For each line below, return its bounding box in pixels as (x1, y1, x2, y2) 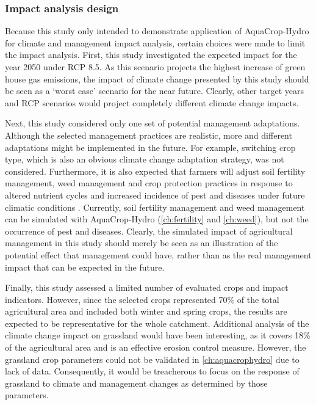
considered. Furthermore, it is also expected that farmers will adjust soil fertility (5, 164, 306, 177)
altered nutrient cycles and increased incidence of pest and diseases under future (5, 188, 305, 201)
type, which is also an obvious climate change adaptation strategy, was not (5, 153, 284, 166)
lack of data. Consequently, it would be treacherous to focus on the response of (5, 365, 300, 378)
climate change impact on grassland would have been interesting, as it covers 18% (5, 329, 311, 341)
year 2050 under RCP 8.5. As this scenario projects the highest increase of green (5, 60, 306, 73)
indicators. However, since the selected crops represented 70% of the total (5, 293, 279, 305)
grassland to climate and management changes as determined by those (5, 376, 268, 389)
